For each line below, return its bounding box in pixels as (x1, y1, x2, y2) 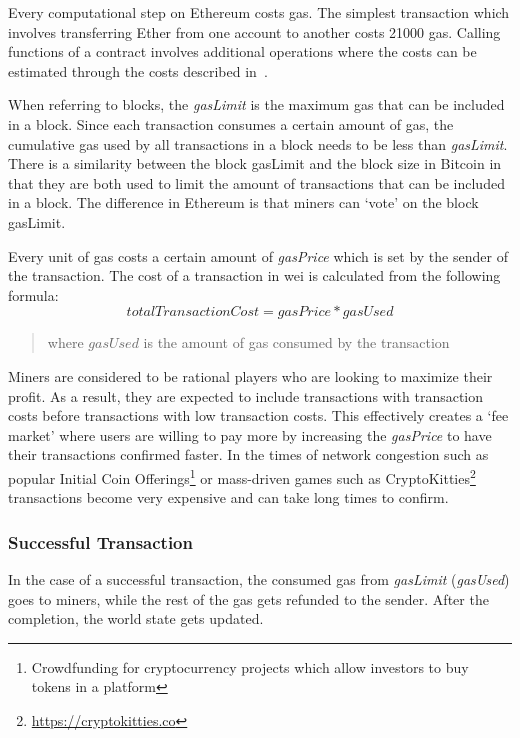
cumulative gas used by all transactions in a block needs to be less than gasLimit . (8, 133, 508, 154)
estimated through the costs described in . (8, 60, 268, 81)
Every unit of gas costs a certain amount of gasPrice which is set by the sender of (8, 245, 508, 266)
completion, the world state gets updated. (8, 608, 264, 629)
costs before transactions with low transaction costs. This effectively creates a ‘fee (8, 405, 509, 426)
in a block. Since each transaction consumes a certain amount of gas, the (8, 113, 454, 134)
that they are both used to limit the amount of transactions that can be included (8, 172, 505, 193)
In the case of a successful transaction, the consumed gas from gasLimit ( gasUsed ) (8, 568, 510, 589)
